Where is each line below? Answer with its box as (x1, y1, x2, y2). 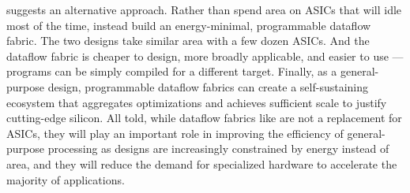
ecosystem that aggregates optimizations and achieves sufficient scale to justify (6, 94, 387, 110)
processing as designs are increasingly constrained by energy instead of (47, 140, 389, 157)
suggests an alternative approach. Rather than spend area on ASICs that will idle (6, 2, 402, 17)
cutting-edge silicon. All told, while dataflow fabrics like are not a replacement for (6, 109, 402, 126)
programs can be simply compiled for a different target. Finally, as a (6, 63, 337, 80)
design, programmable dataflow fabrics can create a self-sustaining (47, 78, 368, 95)
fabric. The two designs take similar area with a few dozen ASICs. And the (6, 32, 370, 49)
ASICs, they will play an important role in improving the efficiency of (6, 124, 344, 141)
